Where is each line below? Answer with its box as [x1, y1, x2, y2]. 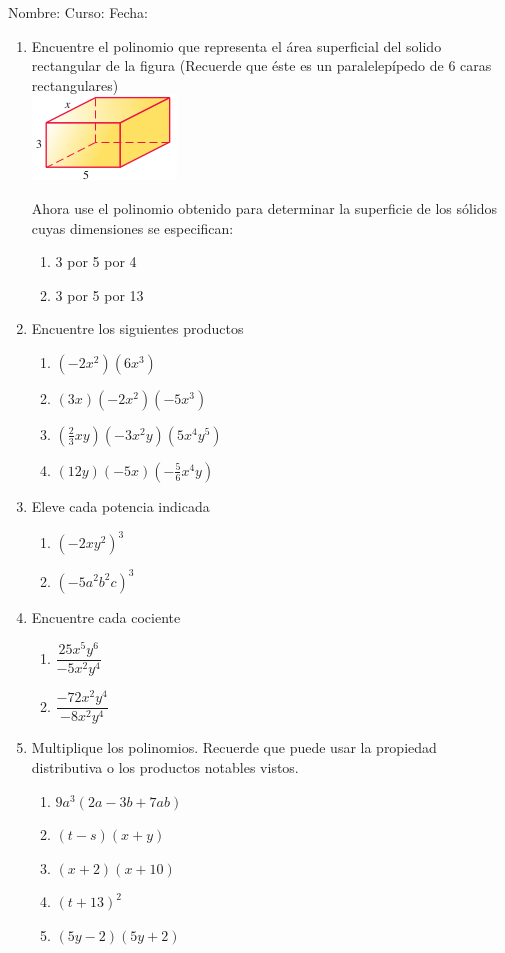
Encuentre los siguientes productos [31, 318, 244, 339]
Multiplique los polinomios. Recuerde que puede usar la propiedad [31, 737, 437, 758]
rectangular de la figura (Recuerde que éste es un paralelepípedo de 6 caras [31, 55, 492, 76]
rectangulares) [31, 74, 119, 95]
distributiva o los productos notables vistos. [31, 757, 299, 777]
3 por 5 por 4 [55, 251, 137, 272]
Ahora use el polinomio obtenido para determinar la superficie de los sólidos [31, 197, 498, 218]
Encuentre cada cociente [31, 606, 181, 627]
